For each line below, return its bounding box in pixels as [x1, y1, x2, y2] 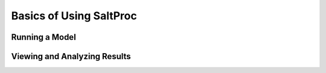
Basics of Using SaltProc [11, 9, 137, 22]
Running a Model [11, 32, 77, 42]
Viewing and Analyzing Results [11, 51, 131, 62]
